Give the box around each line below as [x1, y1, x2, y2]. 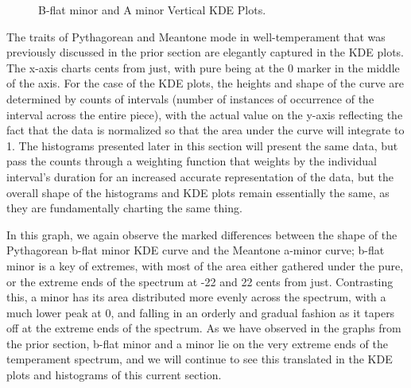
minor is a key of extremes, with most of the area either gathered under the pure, [6, 257, 404, 274]
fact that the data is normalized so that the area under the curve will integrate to [6, 122, 405, 138]
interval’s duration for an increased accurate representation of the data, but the [6, 168, 394, 184]
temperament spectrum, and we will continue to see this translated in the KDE [6, 351, 393, 367]
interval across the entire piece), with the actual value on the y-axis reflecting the [6, 106, 403, 122]
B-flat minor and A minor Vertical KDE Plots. [38, 2, 266, 17]
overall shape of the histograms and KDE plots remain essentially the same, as [6, 184, 390, 200]
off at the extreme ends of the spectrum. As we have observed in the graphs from [6, 320, 401, 336]
